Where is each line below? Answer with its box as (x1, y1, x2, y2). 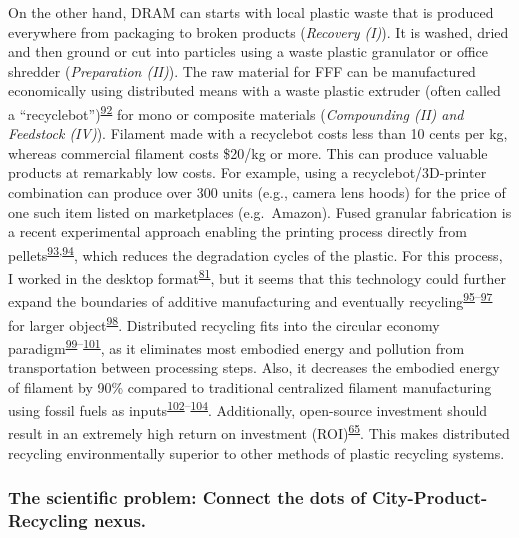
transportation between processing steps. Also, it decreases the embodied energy (8, 357, 500, 378)
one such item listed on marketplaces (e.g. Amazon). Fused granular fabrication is (8, 201, 512, 222)
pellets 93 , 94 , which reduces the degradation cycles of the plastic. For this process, (8, 241, 503, 265)
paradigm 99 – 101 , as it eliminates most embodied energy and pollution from (8, 334, 465, 358)
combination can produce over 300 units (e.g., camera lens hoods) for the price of (8, 182, 506, 202)
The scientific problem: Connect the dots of (8, 485, 366, 510)
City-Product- (372, 485, 488, 510)
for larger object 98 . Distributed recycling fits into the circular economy (8, 311, 440, 335)
